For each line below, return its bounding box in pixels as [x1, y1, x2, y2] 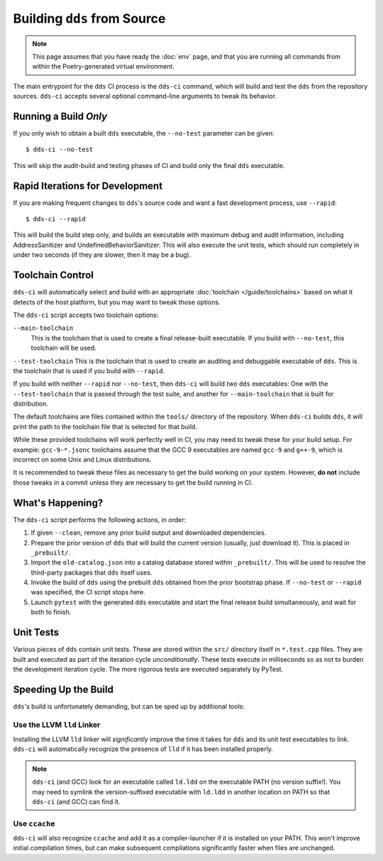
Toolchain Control [13, 270, 94, 282]
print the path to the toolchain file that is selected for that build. [13, 422, 198, 430]
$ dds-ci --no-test [26, 145, 94, 154]
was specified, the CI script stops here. [30, 588, 145, 596]
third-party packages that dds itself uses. [30, 568, 152, 577]
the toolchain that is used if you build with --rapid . [13, 366, 165, 375]
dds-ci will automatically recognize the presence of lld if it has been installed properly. [13, 745, 273, 753]
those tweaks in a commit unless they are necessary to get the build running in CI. [13, 478, 253, 487]
